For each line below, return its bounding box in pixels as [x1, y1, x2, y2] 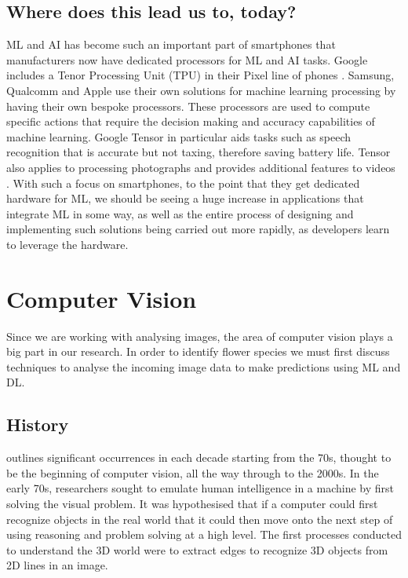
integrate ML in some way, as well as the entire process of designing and [6, 205, 354, 221]
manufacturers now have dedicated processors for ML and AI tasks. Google [6, 51, 368, 68]
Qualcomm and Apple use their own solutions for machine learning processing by [6, 82, 396, 98]
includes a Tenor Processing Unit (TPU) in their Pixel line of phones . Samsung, [6, 67, 395, 83]
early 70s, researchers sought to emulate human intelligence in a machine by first [6, 480, 395, 496]
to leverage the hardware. [6, 236, 129, 252]
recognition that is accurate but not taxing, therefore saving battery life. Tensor [6, 144, 391, 160]
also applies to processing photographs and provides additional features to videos [6, 159, 395, 175]
